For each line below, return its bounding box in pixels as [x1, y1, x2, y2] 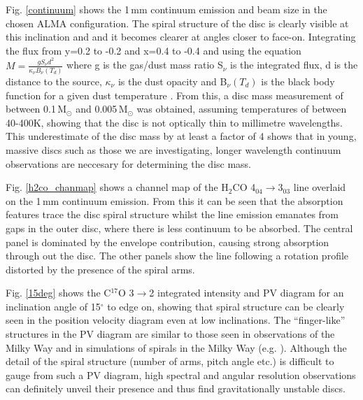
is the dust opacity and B [118, 73, 227, 88]
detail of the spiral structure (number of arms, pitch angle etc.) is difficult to [6, 354, 334, 369]
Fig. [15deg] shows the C [6, 285, 111, 300]
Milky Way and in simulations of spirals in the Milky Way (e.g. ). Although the [6, 340, 347, 355]
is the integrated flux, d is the [230, 57, 358, 72]
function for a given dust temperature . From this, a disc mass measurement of [6, 87, 343, 102]
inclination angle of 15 [6, 299, 101, 313]
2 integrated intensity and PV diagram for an [149, 285, 344, 300]
